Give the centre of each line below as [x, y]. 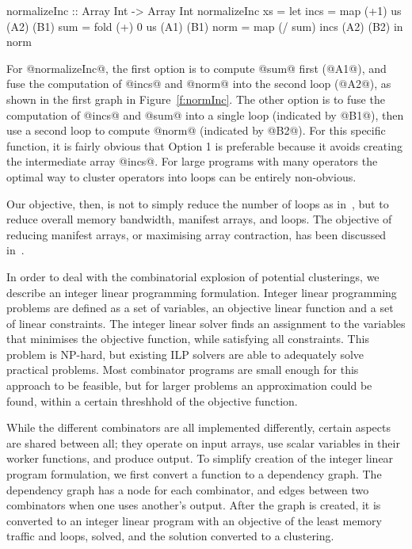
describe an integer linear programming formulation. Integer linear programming [202, 292]
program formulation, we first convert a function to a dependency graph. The [194, 474]
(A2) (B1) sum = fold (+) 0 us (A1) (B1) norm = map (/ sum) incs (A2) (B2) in [205, 26]
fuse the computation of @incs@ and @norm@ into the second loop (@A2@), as [199, 84]
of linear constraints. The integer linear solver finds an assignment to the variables [206, 323]
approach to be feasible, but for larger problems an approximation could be [189, 385]
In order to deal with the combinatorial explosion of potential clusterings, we [193, 276]
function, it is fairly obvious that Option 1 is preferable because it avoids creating [204, 145]
